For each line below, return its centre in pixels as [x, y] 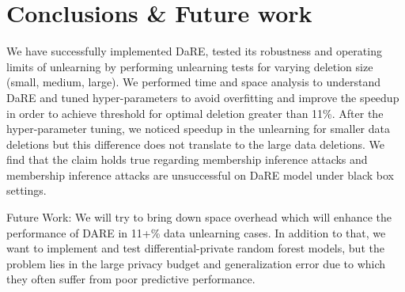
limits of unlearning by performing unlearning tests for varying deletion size [190, 66]
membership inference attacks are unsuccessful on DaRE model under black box [200, 174]
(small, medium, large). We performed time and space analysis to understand [194, 82]
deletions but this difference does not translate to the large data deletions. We [196, 144]
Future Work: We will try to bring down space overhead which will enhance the [199, 217]
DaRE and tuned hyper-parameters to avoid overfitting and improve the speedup [203, 97]
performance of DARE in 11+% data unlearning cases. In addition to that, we [196, 232]
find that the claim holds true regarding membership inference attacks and [187, 159]
